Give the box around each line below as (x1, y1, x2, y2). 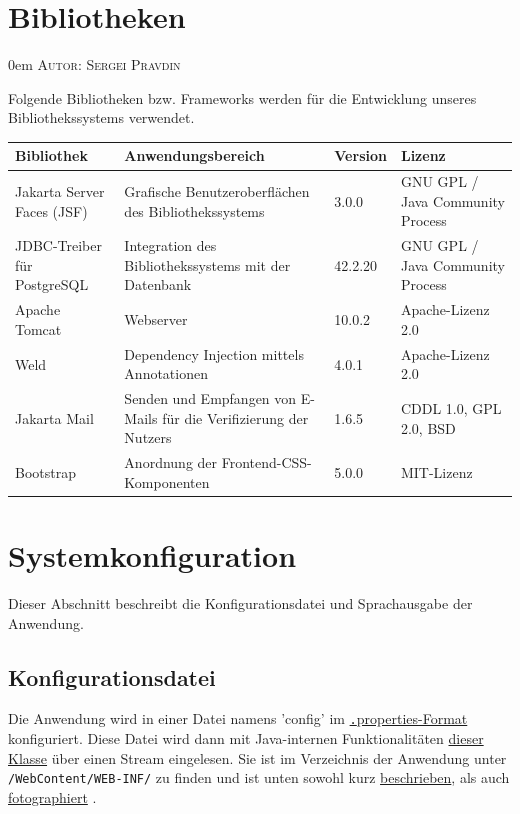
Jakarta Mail (15, 407, 94, 428)
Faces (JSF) (15, 200, 88, 221)
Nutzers (124, 427, 172, 448)
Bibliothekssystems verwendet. (8, 107, 195, 128)
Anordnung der (124, 452, 218, 473)
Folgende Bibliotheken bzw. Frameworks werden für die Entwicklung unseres (8, 87, 477, 108)
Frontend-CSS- (221, 452, 312, 473)
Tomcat (15, 318, 62, 339)
